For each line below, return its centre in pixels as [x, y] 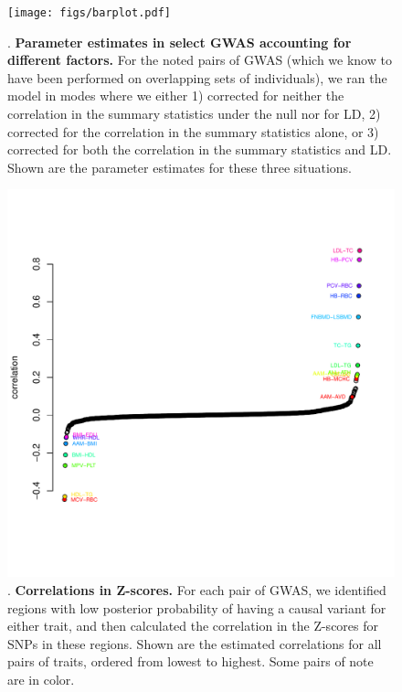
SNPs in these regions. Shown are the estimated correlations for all [195, 643]
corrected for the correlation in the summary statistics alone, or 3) [193, 131]
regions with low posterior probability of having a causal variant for [197, 607]
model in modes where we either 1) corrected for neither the [176, 96]
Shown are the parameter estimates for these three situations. [180, 167]
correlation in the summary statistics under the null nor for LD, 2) [194, 114]
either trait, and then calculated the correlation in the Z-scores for [193, 626]
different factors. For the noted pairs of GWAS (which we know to [200, 60]
